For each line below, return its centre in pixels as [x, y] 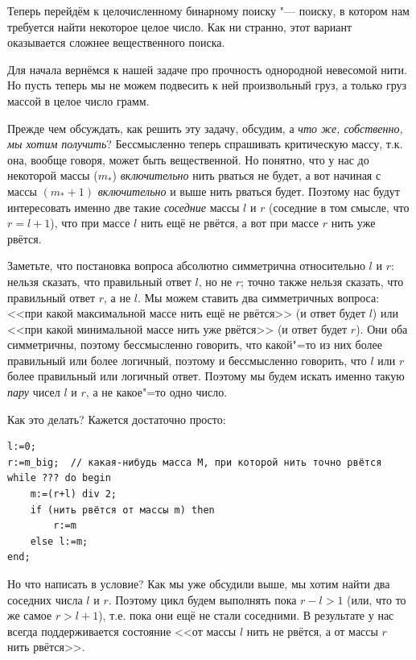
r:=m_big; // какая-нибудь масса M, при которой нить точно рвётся [195, 462]
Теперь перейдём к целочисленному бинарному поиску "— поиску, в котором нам [208, 10]
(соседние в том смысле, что [339, 207]
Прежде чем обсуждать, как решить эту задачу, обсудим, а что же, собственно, [205, 128]
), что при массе [90, 223]
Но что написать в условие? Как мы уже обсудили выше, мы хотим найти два [199, 583]
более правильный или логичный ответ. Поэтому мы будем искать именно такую [206, 376]
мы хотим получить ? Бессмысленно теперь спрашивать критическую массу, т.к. [205, 144]
